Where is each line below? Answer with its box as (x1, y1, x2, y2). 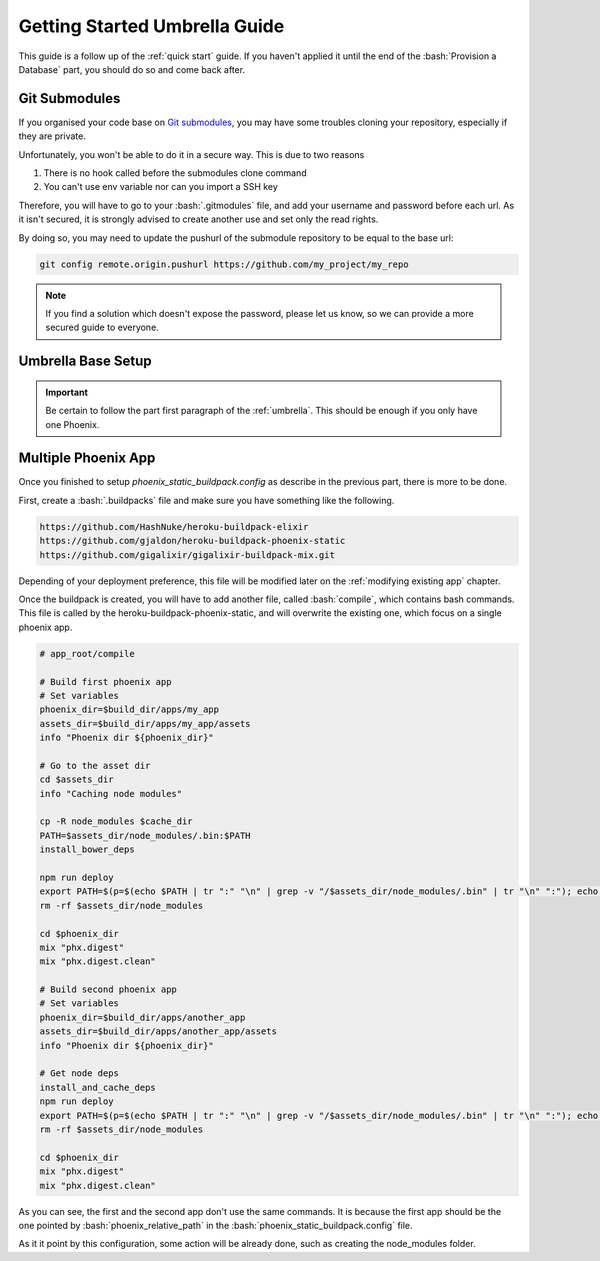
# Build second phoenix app (39, 984, 177, 995)
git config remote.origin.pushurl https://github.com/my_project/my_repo (39, 258, 409, 270)
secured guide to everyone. (45, 321, 159, 334)
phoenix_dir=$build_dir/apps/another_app (39, 1011, 246, 1023)
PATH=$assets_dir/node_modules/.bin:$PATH (39, 830, 251, 841)
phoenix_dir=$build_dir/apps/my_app (39, 704, 220, 715)
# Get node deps (39, 1068, 120, 1079)
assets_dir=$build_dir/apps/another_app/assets (39, 1026, 277, 1037)
